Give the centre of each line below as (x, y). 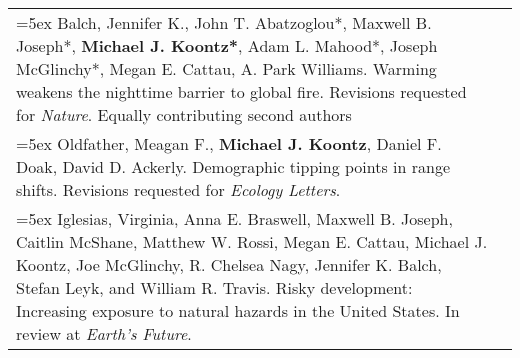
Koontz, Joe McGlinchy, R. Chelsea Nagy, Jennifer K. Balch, (229, 264)
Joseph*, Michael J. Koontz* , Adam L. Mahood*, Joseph (227, 45)
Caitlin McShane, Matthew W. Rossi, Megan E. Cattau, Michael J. (252, 241)
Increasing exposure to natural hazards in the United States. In (238, 310)
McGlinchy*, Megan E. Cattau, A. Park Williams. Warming (226, 68)
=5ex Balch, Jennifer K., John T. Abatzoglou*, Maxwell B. (224, 22)
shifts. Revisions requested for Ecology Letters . (178, 189)
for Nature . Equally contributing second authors (184, 114)
